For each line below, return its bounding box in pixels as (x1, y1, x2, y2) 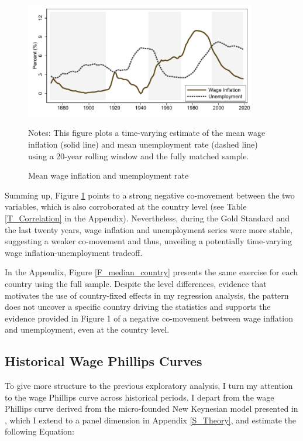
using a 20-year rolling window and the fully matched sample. (28, 149, 249, 162)
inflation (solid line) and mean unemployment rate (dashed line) (28, 138, 258, 150)
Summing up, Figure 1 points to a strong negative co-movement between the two (5, 189, 295, 201)
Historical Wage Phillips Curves (5, 352, 202, 370)
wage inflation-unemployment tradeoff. (5, 246, 143, 258)
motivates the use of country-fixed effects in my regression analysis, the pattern (5, 289, 289, 301)
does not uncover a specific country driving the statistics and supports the (5, 300, 271, 313)
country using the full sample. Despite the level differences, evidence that (5, 277, 267, 289)
